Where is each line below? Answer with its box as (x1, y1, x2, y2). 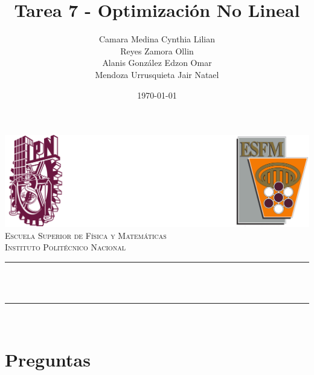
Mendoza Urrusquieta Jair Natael (95, 68, 219, 80)
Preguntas (5, 347, 91, 371)
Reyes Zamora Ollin (120, 44, 194, 57)
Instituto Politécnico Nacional (5, 241, 126, 253)
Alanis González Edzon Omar (102, 56, 212, 69)
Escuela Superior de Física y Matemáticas (5, 229, 167, 241)
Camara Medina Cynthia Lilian (99, 33, 215, 45)
